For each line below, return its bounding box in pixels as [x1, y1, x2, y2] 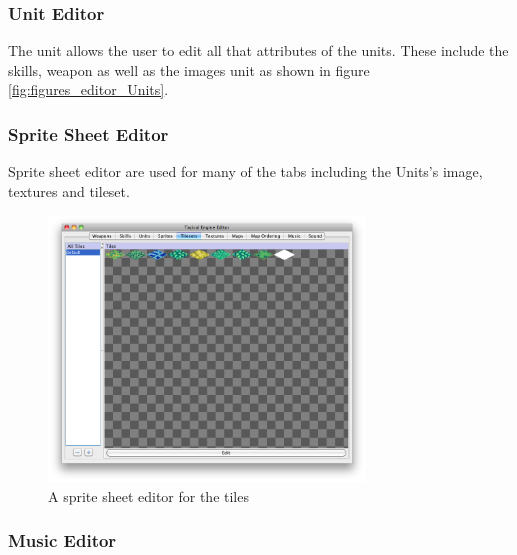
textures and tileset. [8, 180, 130, 201]
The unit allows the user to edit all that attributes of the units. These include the [8, 40, 509, 61]
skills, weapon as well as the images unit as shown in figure [8, 59, 370, 80]
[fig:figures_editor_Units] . [8, 79, 169, 100]
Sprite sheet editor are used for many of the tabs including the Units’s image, [8, 161, 483, 182]
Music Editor [8, 528, 117, 553]
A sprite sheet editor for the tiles [48, 485, 249, 506]
